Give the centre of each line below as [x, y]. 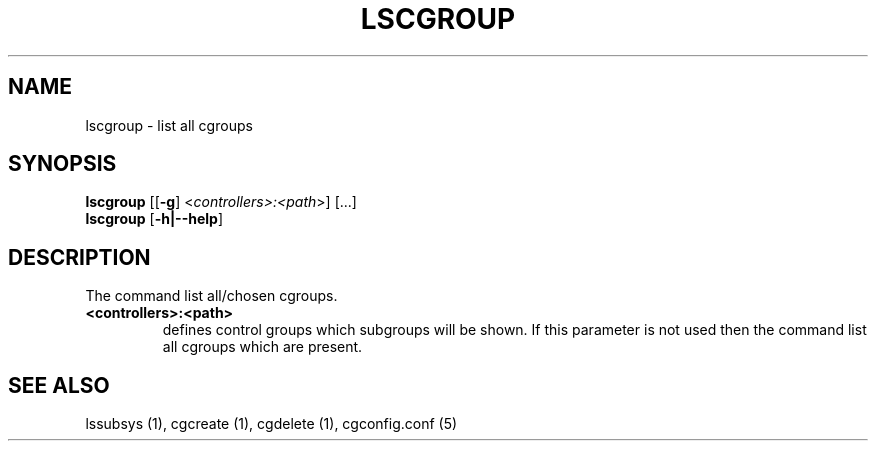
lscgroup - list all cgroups [169, 125]
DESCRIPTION [79, 257]
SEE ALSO [59, 385]
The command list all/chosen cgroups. [211, 296]
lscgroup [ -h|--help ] [154, 219]
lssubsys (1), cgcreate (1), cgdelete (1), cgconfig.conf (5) [271, 424]
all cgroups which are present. [262, 347]
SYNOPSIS [62, 164]
